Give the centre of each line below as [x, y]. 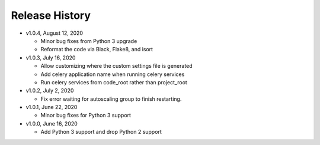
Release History [51, 15]
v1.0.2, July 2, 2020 [50, 91]
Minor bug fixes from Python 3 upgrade [89, 41]
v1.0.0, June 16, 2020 [52, 123]
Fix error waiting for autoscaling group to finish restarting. [111, 99]
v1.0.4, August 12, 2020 [54, 33]
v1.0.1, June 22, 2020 [52, 107]
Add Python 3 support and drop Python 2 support [101, 132]
